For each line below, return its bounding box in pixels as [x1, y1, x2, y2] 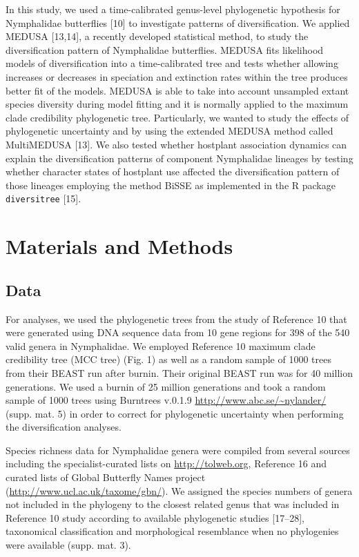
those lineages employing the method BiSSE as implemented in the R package [6, 177, 336, 192]
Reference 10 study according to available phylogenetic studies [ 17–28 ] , [6, 510, 304, 525]
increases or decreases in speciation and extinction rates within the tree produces [6, 69, 348, 84]
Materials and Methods [6, 232, 233, 260]
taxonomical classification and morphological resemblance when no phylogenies [6, 524, 339, 538]
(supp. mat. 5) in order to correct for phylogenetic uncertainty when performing [6, 406, 344, 420]
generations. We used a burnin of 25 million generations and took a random [6, 379, 326, 393]
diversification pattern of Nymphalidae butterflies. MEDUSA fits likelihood [6, 42, 324, 57]
